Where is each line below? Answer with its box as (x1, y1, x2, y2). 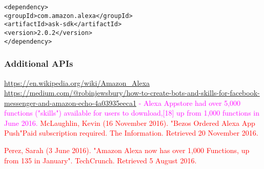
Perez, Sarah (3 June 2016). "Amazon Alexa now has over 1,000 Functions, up (4, 145, 250, 156)
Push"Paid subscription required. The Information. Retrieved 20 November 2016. (4, 127, 258, 138)
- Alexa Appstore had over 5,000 (138, 97, 241, 108)
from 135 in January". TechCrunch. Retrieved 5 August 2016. (4, 155, 197, 165)
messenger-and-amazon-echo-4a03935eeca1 (4, 97, 136, 108)
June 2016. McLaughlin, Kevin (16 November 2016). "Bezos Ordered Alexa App (4, 117, 255, 128)
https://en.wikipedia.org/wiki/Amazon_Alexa (4, 77, 150, 88)
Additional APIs (4, 57, 73, 70)
